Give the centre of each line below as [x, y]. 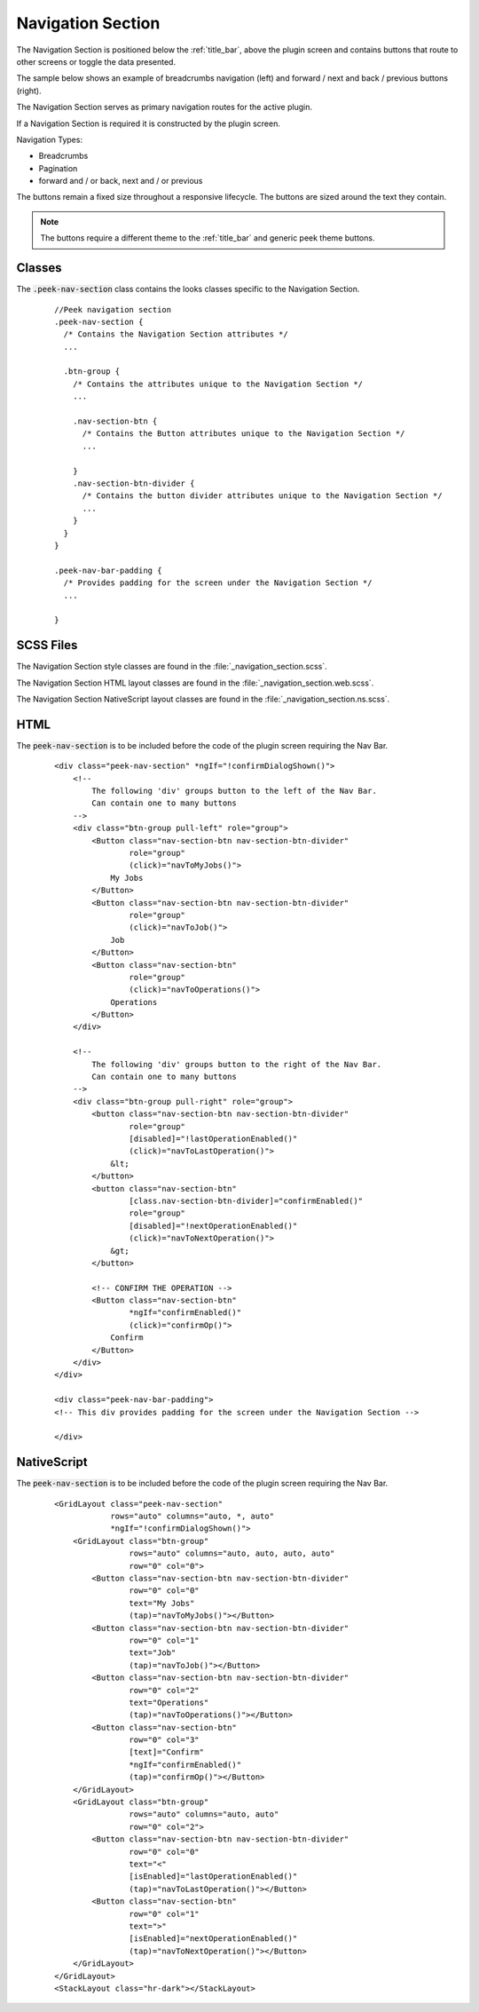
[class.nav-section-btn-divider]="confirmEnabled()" [246, 1200]
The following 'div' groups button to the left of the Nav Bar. [234, 791]
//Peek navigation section [113, 309]
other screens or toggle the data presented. [96, 61]
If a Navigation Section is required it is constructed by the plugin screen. [149, 123]
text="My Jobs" [162, 1603]
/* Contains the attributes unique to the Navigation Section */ [218, 384]
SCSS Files [47, 645]
